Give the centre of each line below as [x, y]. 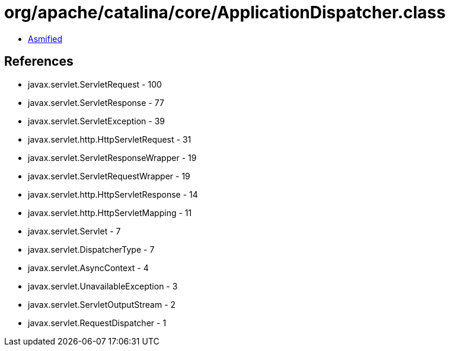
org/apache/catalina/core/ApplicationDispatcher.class [225, 12]
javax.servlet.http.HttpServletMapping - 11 [110, 212]
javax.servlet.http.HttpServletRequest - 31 [110, 139]
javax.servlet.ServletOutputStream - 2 [102, 304]
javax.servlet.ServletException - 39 [96, 121]
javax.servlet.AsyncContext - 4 [88, 268]
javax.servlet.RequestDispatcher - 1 [97, 323]
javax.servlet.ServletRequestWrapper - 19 [109, 176]
